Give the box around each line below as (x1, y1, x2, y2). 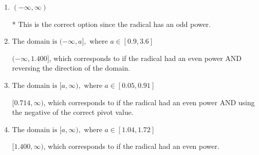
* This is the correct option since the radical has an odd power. (12, 18, 211, 29)
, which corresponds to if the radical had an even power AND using (43, 97, 255, 107)
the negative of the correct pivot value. (12, 107, 134, 117)
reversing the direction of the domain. (12, 63, 130, 73)
